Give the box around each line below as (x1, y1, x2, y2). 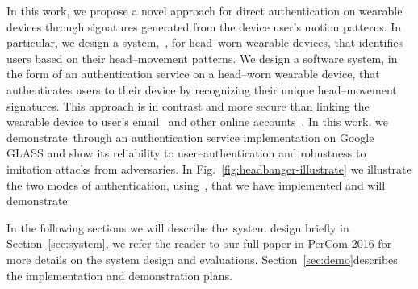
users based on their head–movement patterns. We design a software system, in (6, 49, 398, 66)
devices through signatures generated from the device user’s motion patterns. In (6, 18, 402, 35)
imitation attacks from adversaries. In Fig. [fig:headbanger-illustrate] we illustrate (6, 160, 412, 177)
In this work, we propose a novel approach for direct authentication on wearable (6, 2, 403, 19)
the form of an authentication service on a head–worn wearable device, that (6, 65, 380, 82)
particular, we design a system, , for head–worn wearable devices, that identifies (6, 34, 403, 51)
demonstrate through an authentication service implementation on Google (6, 128, 374, 145)
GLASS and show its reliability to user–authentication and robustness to (6, 144, 366, 161)
